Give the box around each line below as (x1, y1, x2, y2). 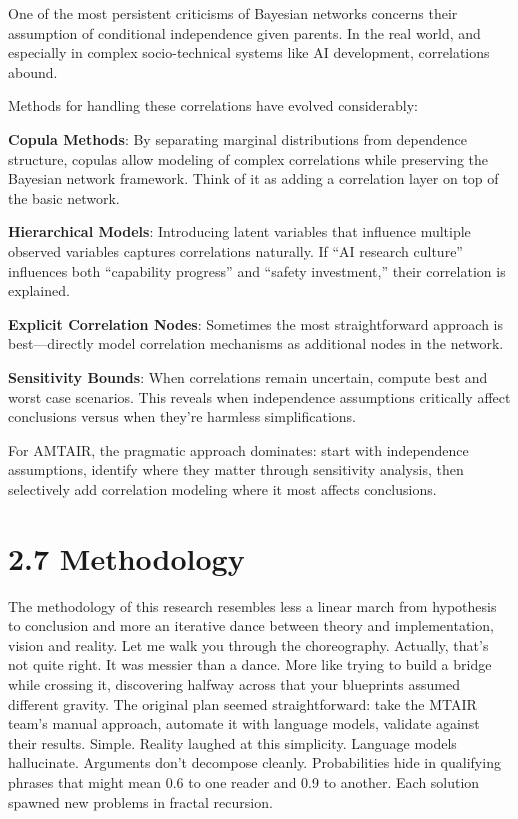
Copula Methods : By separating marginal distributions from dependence (8, 128, 467, 149)
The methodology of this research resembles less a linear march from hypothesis (8, 595, 497, 616)
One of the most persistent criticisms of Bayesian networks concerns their (8, 3, 458, 23)
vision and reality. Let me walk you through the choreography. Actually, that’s (8, 634, 489, 655)
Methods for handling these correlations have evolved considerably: (8, 95, 418, 116)
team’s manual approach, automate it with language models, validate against (8, 713, 480, 734)
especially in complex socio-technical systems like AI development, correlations (8, 42, 490, 63)
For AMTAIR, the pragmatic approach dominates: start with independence (8, 439, 469, 460)
